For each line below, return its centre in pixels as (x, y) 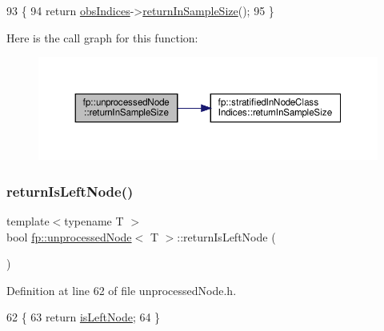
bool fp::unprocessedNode (69, 236)
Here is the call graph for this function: (102, 37)
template (28, 220)
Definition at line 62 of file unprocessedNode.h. (122, 290)
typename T (94, 220)
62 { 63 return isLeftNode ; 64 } (84, 317)
